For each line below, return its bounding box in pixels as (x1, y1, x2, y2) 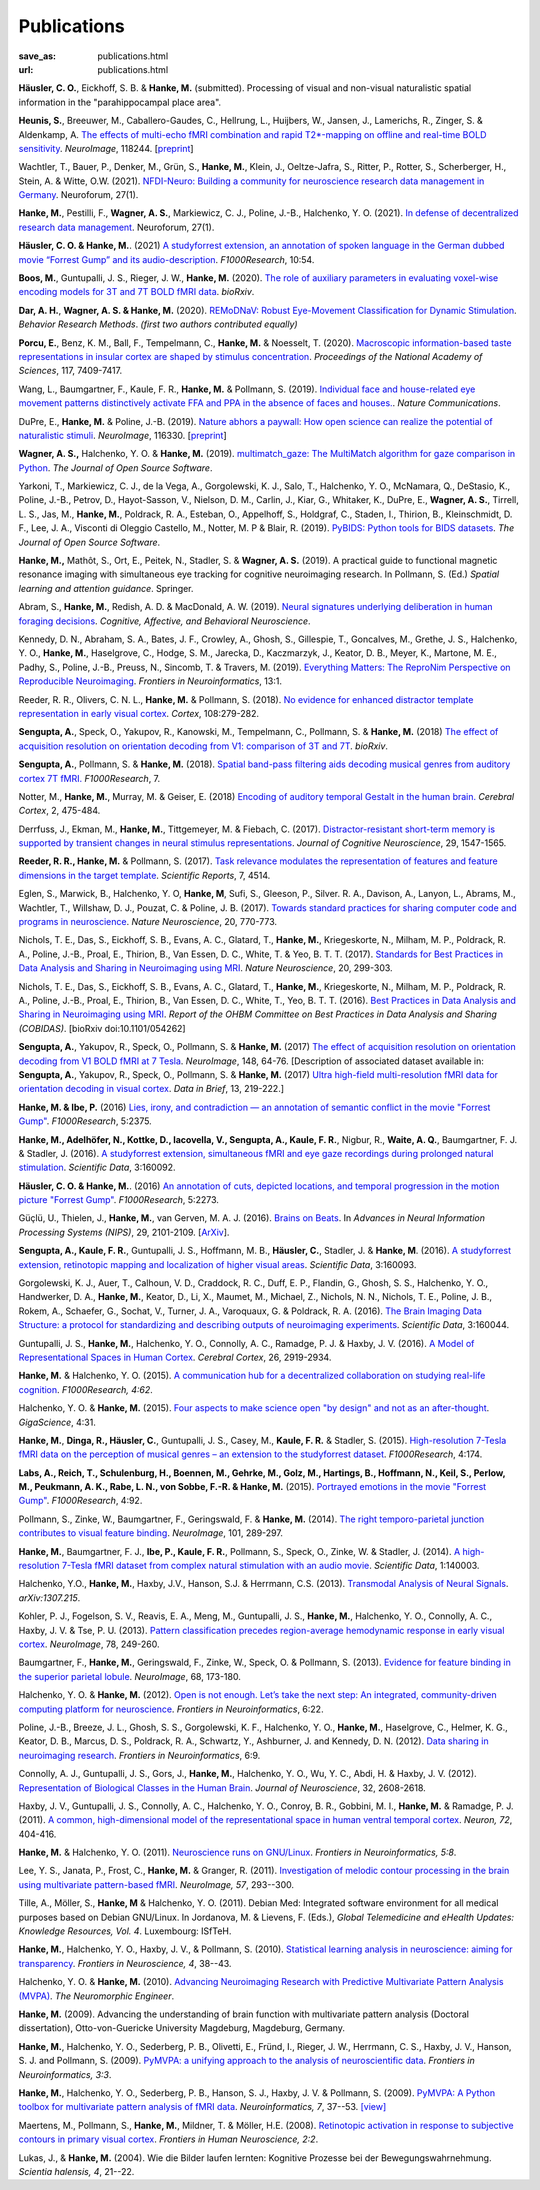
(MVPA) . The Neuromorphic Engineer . (18, 1990, 175, 2002)
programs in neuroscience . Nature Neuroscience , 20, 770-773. (18, 916, 278, 928)
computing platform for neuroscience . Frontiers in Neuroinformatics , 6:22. (18, 1703, 324, 1715)
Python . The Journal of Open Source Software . (18, 461, 213, 474)
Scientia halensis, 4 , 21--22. (18, 2165, 135, 2177)
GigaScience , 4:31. (18, 1416, 97, 1428)
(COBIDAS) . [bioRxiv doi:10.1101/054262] (18, 1022, 186, 1034)
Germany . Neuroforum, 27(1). (18, 189, 139, 201)
